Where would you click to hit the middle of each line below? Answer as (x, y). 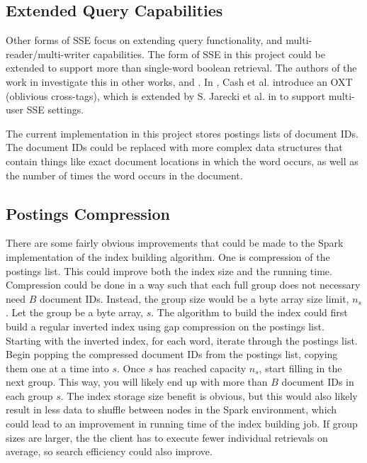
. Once (131, 368)
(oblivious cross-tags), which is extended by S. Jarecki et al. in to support (166, 95)
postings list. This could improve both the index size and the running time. (169, 270)
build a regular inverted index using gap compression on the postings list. (165, 326)
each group (29, 395)
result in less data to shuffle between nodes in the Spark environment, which (171, 409)
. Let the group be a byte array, (74, 312)
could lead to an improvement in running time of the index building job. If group (182, 424)
